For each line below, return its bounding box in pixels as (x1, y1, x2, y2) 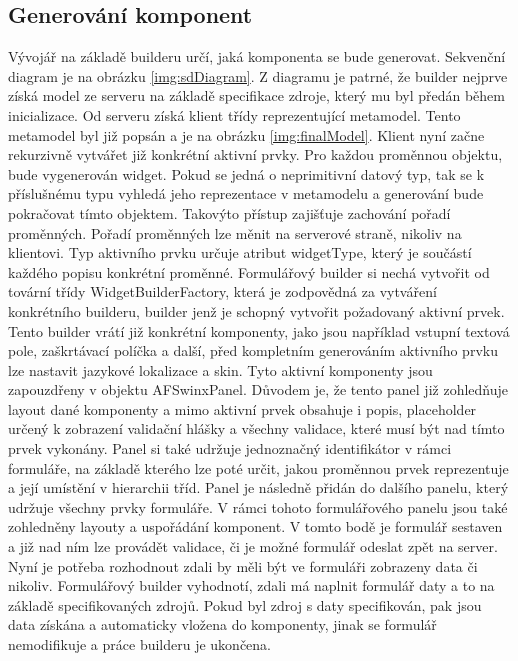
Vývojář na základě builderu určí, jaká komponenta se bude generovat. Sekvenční (8, 46, 506, 67)
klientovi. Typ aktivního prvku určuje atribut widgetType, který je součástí (8, 242, 472, 263)
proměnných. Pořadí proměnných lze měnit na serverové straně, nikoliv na (8, 222, 462, 243)
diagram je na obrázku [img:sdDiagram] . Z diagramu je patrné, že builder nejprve (8, 65, 508, 86)
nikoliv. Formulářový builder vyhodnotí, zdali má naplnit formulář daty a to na (8, 575, 495, 596)
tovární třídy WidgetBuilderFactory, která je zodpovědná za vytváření (8, 281, 437, 302)
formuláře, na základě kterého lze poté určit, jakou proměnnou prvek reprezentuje (8, 457, 509, 478)
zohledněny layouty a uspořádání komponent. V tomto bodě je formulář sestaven (8, 516, 503, 537)
